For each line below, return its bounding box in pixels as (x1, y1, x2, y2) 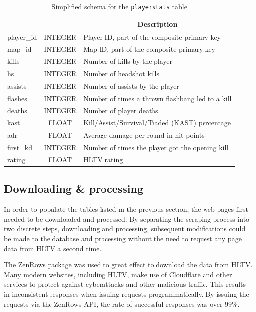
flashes (7, 93, 27, 103)
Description (137, 18, 178, 29)
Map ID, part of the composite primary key (83, 44, 215, 54)
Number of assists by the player (83, 80, 179, 91)
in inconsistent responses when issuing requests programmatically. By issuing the (4, 288, 249, 299)
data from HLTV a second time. (4, 243, 102, 253)
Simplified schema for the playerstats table (51, 1, 187, 11)
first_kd (7, 142, 32, 153)
